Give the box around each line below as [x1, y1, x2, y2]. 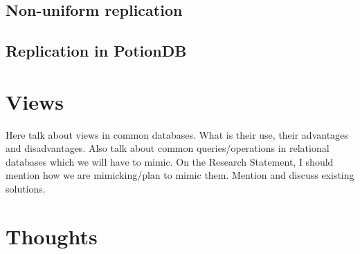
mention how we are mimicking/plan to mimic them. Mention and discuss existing [6, 168, 354, 182]
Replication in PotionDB [6, 40, 187, 61]
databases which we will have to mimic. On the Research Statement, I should [6, 154, 334, 168]
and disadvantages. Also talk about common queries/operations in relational [6, 141, 330, 155]
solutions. [6, 182, 46, 196]
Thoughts [6, 222, 98, 250]
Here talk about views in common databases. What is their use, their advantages [6, 127, 348, 141]
